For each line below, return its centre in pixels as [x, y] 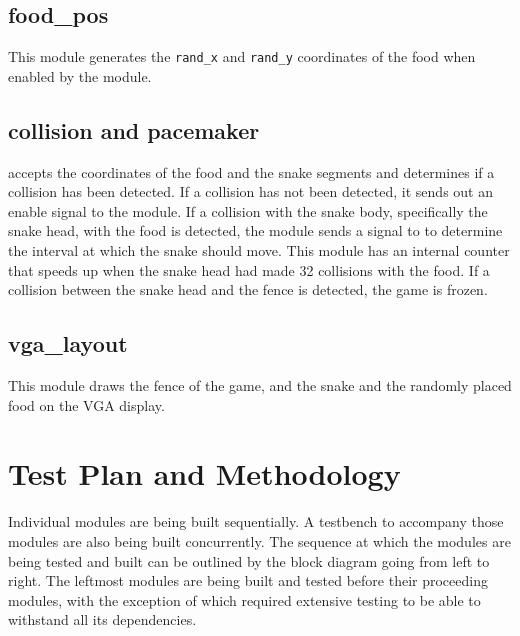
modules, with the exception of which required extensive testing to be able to [244, 599]
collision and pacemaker [134, 129]
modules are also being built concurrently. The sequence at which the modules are [259, 540]
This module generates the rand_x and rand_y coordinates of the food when [242, 56]
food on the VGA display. [86, 404]
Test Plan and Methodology [204, 473]
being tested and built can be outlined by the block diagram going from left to [249, 560]
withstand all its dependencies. [102, 619]
